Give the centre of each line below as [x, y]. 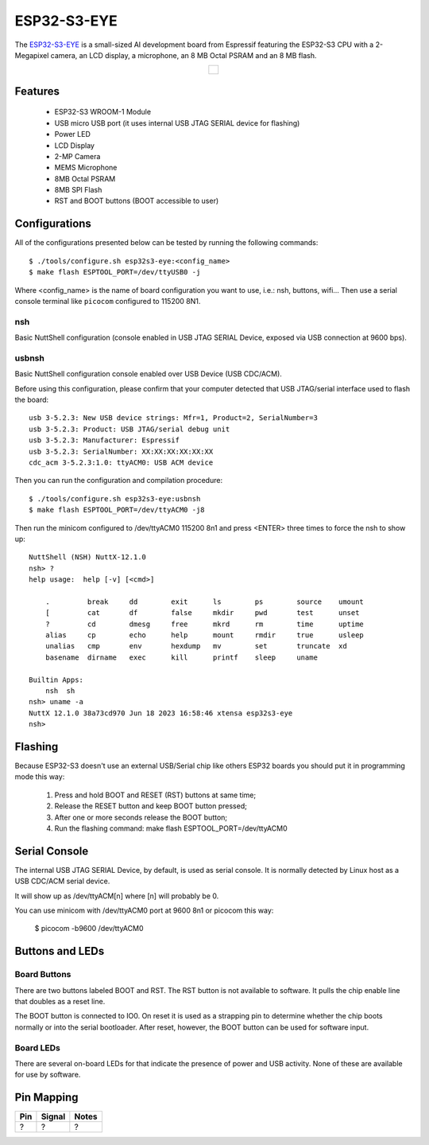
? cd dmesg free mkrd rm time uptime [205, 624]
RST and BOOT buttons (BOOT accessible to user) [137, 201]
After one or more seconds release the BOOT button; [141, 817]
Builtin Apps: [56, 680]
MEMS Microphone [86, 168]
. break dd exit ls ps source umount [205, 602]
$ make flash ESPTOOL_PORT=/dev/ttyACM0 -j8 [117, 510]
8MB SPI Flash [78, 190]
